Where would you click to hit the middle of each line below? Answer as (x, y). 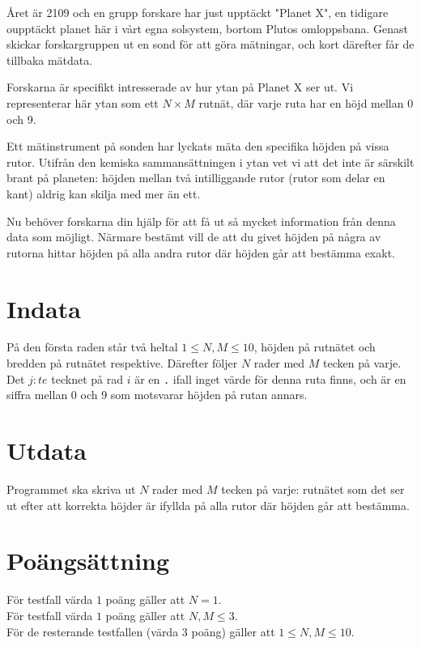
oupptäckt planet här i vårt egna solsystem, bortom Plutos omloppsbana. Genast (207, 28)
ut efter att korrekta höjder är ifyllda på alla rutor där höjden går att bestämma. (208, 505)
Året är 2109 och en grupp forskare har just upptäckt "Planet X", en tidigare (198, 12)
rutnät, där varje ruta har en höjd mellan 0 (306, 102)
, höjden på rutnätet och (315, 347)
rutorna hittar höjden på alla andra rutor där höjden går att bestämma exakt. (201, 252)
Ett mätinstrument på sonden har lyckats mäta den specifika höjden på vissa (198, 146)
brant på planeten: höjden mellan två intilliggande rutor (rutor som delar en (196, 178)
